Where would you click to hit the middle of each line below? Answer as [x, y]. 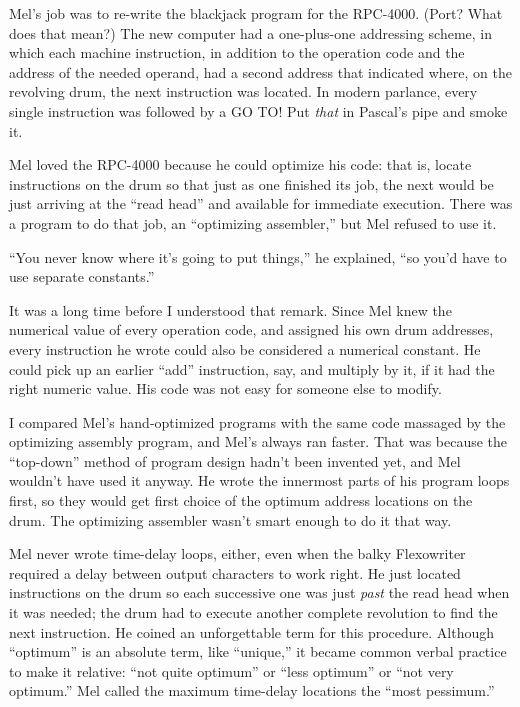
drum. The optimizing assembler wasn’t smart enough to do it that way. [230, 519]
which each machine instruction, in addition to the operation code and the [237, 52]
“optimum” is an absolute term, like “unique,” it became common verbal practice [258, 651]
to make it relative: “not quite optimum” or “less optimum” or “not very [231, 670]
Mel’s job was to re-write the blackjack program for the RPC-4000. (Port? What [256, 13]
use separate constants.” [82, 276]
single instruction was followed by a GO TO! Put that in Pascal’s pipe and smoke [258, 110]
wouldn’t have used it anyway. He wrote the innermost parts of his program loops [259, 480]
